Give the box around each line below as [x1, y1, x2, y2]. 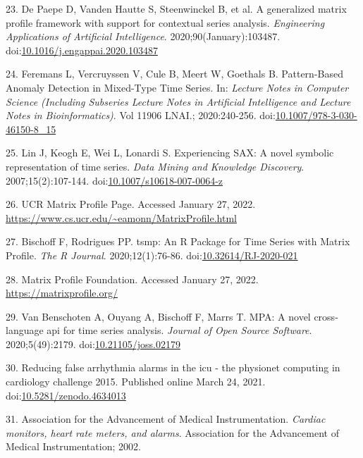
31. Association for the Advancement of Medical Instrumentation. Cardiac [6, 411, 326, 426]
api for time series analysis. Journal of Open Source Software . [47, 323, 312, 338]
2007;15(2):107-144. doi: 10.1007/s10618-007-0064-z [6, 173, 223, 187]
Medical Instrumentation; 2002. [6, 439, 141, 454]
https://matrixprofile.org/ [6, 285, 118, 300]
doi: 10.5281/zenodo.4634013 [6, 388, 126, 402]
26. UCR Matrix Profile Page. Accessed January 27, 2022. [6, 197, 256, 211]
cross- [314, 309, 338, 323]
